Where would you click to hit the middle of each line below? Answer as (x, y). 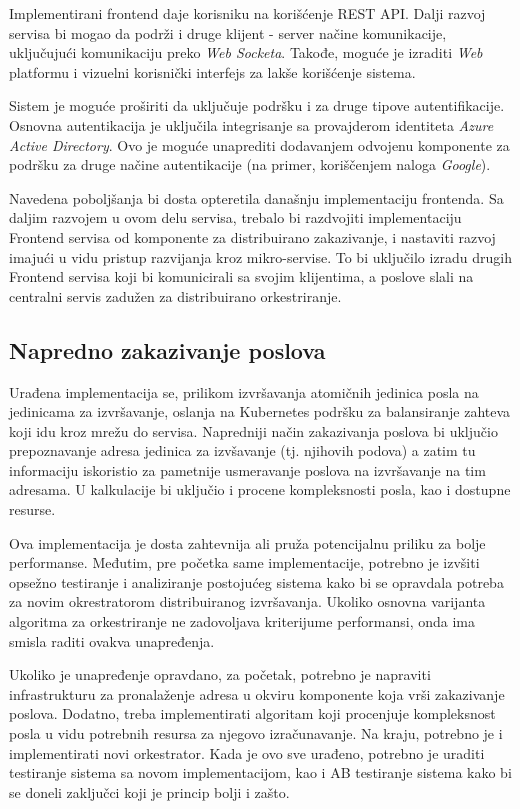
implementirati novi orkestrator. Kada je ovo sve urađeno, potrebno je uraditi (247, 752)
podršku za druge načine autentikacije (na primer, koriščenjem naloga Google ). (250, 164)
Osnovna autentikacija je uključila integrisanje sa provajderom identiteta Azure (251, 124)
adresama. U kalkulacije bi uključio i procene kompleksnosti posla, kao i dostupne (260, 489)
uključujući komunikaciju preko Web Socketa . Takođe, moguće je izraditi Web (246, 52)
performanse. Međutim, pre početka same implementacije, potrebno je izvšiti (244, 562)
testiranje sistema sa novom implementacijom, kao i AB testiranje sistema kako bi (260, 772)
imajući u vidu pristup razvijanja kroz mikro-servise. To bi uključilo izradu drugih (261, 256)
